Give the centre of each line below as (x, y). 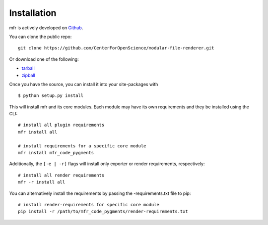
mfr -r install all (42, 182)
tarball (28, 68)
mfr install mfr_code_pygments (56, 153)
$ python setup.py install (51, 96)
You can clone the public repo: (40, 37)
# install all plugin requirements (61, 125)
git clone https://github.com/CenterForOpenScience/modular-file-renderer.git (116, 48)
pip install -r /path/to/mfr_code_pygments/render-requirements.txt (103, 212)
